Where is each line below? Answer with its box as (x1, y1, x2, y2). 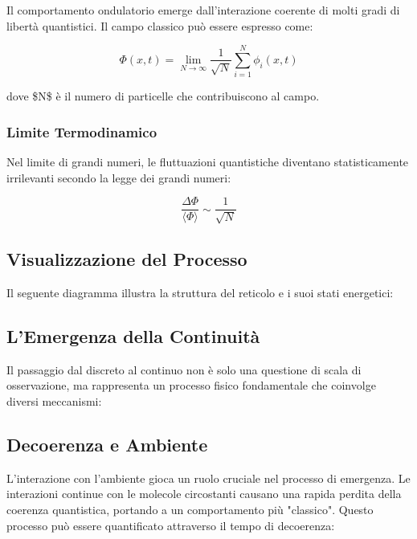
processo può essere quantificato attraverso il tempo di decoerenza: (6, 517, 335, 533)
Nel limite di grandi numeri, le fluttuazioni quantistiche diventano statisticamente (6, 153, 409, 170)
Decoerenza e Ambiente (6, 431, 208, 456)
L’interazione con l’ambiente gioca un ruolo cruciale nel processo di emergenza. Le (6, 469, 411, 486)
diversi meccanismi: (6, 392, 102, 409)
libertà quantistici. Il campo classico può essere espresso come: (6, 17, 313, 34)
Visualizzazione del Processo (6, 247, 247, 272)
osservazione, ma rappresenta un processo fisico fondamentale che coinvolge (6, 377, 376, 394)
